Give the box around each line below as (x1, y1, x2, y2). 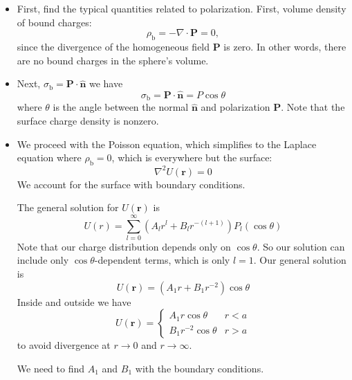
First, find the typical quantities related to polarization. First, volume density (17, 1, 346, 15)
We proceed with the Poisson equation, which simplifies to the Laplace (17, 136, 317, 151)
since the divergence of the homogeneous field (17, 39, 210, 53)
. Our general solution (253, 253, 346, 267)
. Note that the (281, 100, 345, 114)
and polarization (201, 100, 270, 114)
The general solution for (17, 200, 119, 215)
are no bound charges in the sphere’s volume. (17, 53, 209, 67)
